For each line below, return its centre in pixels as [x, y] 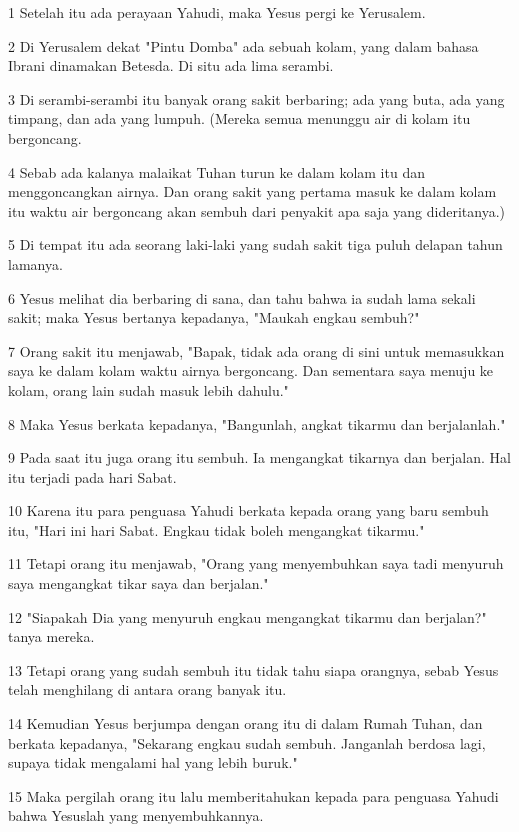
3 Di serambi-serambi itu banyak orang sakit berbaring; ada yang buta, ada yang [256, 98]
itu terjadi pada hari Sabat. [92, 476]
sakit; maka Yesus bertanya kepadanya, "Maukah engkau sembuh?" [214, 317]
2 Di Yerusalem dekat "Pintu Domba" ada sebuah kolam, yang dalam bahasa [243, 45]
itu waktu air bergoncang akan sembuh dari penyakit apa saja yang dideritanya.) [256, 210]
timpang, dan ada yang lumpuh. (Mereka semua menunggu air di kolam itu [239, 118]
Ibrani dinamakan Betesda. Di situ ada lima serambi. [171, 65]
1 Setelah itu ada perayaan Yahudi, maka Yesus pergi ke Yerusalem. [217, 12]
